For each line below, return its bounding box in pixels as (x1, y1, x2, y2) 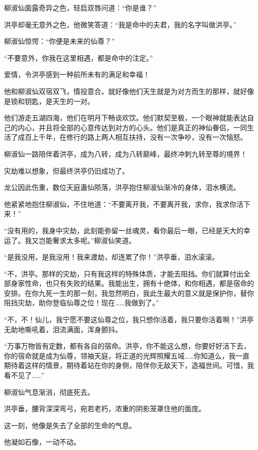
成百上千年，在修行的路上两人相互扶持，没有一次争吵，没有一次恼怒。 (17, 132, 247, 142)
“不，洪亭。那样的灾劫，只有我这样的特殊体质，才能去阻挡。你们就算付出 (4, 268, 244, 278)
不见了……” (10, 370, 45, 380)
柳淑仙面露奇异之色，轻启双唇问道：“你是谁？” (4, 2, 157, 12)
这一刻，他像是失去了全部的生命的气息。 (4, 420, 136, 430)
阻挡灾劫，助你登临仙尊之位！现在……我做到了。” (4, 297, 159, 308)
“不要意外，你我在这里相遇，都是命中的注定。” (4, 52, 153, 63)
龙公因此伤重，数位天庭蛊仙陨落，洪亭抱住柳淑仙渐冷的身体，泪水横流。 (4, 182, 240, 192)
